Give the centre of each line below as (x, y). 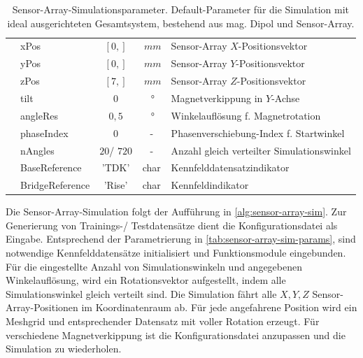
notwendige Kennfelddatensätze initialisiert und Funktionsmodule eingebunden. (176, 253)
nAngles (37, 150)
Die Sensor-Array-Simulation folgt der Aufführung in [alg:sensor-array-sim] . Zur (176, 212)
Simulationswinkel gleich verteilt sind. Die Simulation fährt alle (141, 293)
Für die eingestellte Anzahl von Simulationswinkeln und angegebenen (154, 266)
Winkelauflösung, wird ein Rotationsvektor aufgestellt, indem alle (146, 280)
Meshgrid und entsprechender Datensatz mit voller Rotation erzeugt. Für (163, 321)
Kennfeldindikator (210, 185)
